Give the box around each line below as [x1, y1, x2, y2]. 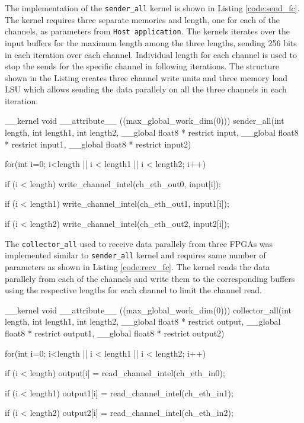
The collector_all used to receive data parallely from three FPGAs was [5, 237, 273, 249]
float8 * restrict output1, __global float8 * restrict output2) [5, 326, 225, 339]
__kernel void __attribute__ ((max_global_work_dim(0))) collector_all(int [5, 303, 292, 316]
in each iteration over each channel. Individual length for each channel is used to [5, 48, 297, 60]
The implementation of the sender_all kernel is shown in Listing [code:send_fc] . [5, 2, 300, 14]
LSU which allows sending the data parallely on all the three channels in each [5, 83, 287, 95]
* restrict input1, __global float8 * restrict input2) [5, 137, 191, 150]
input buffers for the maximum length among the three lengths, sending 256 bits [5, 36, 297, 49]
